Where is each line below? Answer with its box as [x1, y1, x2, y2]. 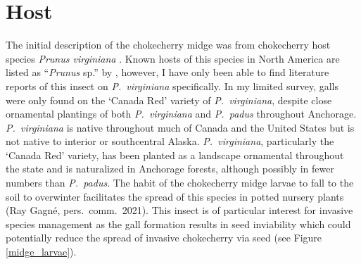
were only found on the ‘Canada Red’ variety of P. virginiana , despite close [6, 92, 332, 107]
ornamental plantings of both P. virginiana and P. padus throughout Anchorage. [6, 106, 357, 121]
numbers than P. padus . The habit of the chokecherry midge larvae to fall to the [6, 175, 354, 190]
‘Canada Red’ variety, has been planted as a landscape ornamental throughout [6, 147, 344, 162]
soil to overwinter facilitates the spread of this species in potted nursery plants [6, 189, 344, 203]
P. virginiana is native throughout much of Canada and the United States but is [6, 120, 355, 134]
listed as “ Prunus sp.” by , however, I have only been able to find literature [6, 65, 329, 80]
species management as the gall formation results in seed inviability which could [6, 216, 351, 231]
